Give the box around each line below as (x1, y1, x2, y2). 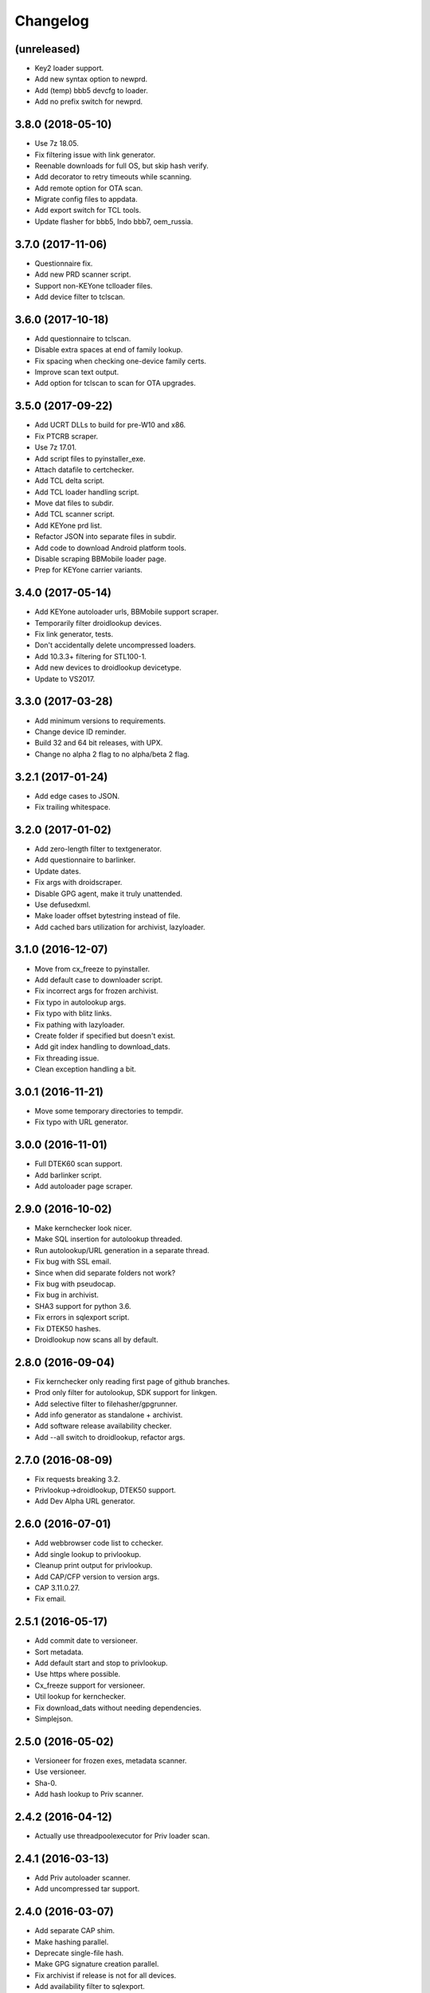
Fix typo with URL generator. (34, 1117, 129, 1127)
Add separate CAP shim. (34, 1926, 115, 1936)
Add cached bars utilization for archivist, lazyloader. (34, 922, 206, 932)
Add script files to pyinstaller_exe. (34, 454, 146, 463)
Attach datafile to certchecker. (34, 465, 135, 474)
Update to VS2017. (34, 674, 96, 683)
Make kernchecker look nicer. (34, 1223, 132, 1232)
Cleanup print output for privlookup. (34, 1561, 153, 1570)
